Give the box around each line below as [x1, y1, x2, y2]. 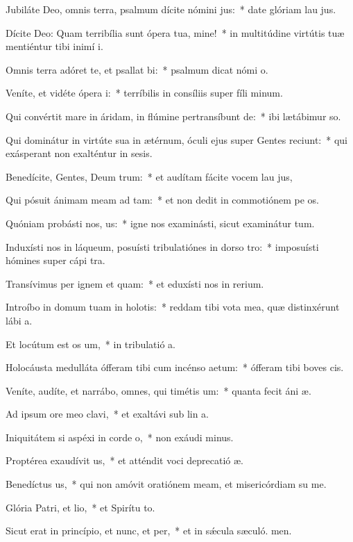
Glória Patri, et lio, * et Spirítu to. [6, 500, 155, 514]
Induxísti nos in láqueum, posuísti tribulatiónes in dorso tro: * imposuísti [6, 239, 319, 254]
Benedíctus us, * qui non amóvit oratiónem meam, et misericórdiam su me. [6, 477, 327, 491]
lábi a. [6, 313, 33, 327]
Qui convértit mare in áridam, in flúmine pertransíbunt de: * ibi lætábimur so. [6, 108, 341, 123]
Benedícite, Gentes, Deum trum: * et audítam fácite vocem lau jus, [6, 169, 293, 183]
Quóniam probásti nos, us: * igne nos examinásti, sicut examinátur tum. [6, 215, 315, 230]
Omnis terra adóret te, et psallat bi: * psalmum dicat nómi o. [6, 62, 268, 76]
